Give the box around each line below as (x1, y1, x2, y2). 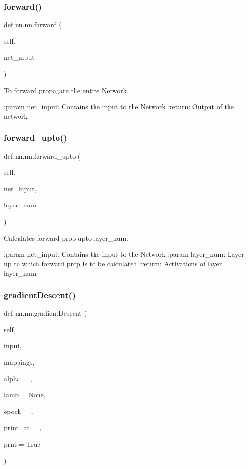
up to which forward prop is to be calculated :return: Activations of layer (4, 258, 222, 268)
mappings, (4, 356, 35, 367)
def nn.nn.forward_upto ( (4, 150, 81, 161)
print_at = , (4, 422, 42, 432)
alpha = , (4, 373, 32, 383)
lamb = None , (4, 390, 46, 400)
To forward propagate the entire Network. (4, 85, 129, 95)
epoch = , (4, 406, 33, 416)
